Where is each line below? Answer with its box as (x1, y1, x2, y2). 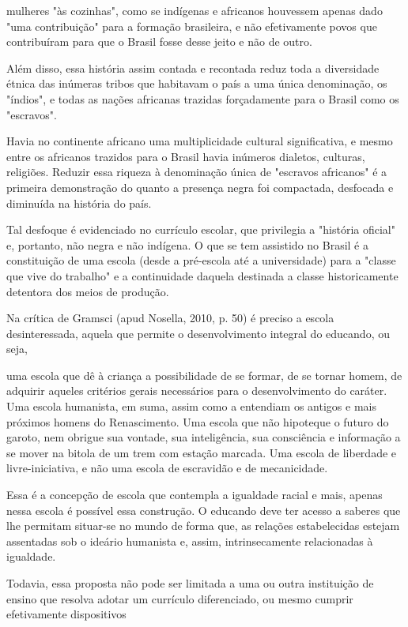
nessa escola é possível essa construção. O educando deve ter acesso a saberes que (6, 501, 401, 518)
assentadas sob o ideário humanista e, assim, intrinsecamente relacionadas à (6, 532, 373, 549)
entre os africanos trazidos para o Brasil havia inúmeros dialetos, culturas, (6, 148, 365, 164)
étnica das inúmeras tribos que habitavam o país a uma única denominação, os (6, 75, 387, 92)
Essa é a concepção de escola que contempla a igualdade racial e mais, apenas (6, 486, 383, 503)
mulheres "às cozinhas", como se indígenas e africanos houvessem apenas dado (6, 2, 383, 18)
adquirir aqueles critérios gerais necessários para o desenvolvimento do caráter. (6, 382, 387, 399)
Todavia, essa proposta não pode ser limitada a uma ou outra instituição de (6, 575, 374, 591)
